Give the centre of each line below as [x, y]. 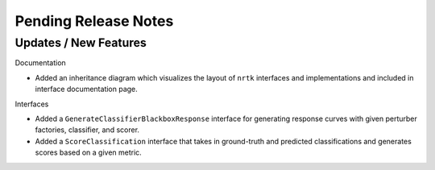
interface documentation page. [87, 89]
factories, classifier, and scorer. [87, 130]
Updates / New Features [81, 43]
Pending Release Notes [94, 21]
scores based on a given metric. [89, 152]
